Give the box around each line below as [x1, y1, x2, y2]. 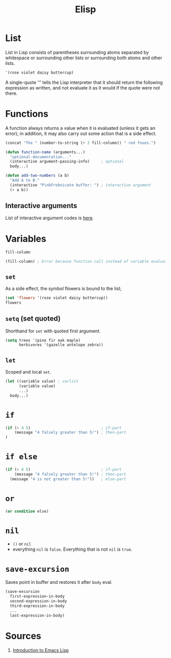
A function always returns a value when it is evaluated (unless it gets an [5, 125, 156, 131]
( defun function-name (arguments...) [5, 149, 85, 154]
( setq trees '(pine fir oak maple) [5, 337, 81, 343]
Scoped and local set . [5, 369, 51, 375]
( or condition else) [5, 509, 49, 514]
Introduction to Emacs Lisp [12, 647, 69, 653]
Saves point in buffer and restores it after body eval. [5, 579, 113, 585]
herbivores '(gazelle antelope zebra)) [18, 343, 103, 348]
